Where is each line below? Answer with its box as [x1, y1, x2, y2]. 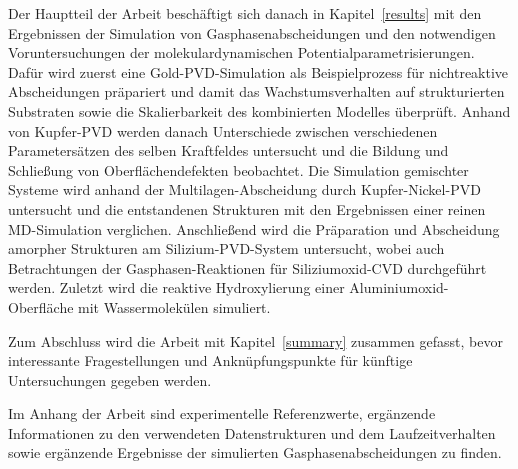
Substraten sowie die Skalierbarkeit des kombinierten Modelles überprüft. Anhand [8, 100, 511, 121]
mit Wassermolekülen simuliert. [78, 296, 271, 317]
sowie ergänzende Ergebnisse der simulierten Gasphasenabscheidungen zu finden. [8, 442, 502, 463]
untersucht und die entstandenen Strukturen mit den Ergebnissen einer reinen [8, 198, 486, 219]
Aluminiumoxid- [349, 277, 449, 298]
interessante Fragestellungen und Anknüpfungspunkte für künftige [8, 350, 413, 371]
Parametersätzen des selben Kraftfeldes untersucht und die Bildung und [8, 140, 449, 161]
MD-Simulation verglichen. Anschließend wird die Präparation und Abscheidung [8, 218, 500, 239]
